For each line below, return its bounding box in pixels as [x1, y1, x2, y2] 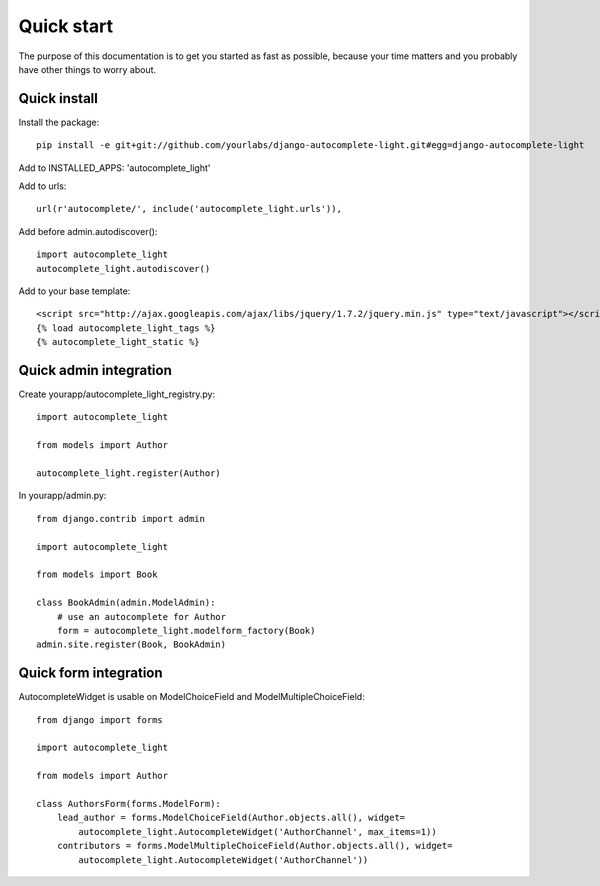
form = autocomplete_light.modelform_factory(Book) [56, 625, 316, 636]
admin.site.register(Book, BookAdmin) [36, 639, 227, 650]
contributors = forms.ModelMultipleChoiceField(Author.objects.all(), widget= [56, 840, 453, 852]
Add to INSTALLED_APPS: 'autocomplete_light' [18, 161, 211, 174]
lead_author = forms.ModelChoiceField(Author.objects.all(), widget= [56, 812, 406, 824]
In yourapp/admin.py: [18, 490, 107, 502]
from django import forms [36, 714, 164, 725]
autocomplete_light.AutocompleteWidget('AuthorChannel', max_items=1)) [78, 826, 437, 837]
